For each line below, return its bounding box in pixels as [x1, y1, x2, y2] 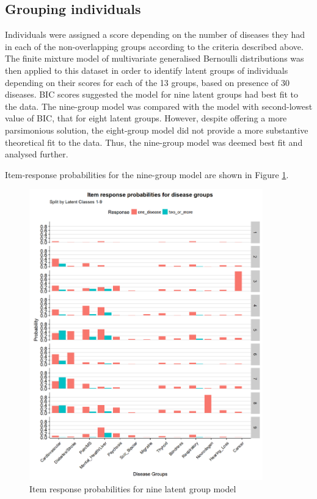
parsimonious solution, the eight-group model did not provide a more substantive [5, 123, 308, 136]
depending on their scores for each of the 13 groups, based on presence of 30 [5, 76, 290, 88]
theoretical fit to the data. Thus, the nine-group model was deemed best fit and [5, 135, 303, 148]
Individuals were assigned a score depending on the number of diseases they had [5, 28, 305, 41]
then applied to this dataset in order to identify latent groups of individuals [5, 63, 288, 76]
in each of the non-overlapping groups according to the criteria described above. [5, 40, 304, 52]
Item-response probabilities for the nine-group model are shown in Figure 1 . [5, 168, 289, 181]
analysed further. [5, 148, 68, 160]
